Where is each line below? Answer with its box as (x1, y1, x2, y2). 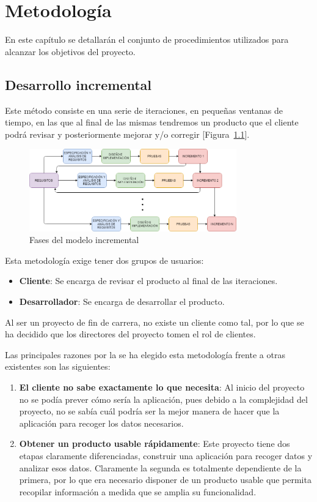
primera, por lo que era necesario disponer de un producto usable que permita (19, 473, 312, 486)
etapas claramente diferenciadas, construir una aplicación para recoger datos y (19, 449, 313, 462)
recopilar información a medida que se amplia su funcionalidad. (19, 485, 257, 498)
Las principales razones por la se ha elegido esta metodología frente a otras (5, 348, 285, 361)
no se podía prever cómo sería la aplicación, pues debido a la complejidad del (19, 392, 308, 405)
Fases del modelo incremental (29, 233, 139, 246)
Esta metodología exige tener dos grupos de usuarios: (5, 253, 204, 266)
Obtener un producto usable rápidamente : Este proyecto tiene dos (19, 437, 290, 450)
